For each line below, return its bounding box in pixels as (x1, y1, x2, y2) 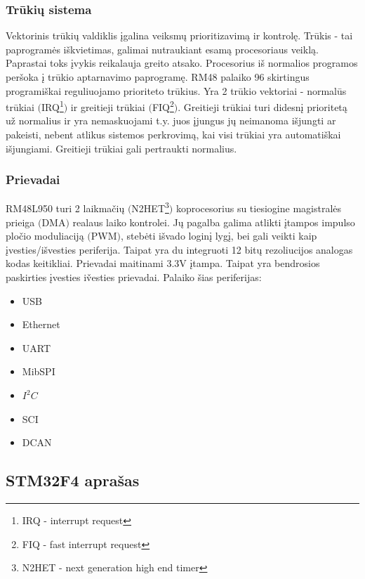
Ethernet (22, 317, 60, 332)
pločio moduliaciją (6, 228, 84, 243)
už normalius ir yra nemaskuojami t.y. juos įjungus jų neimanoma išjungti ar (6, 113, 336, 128)
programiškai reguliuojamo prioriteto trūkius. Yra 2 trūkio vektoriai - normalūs (6, 83, 347, 98)
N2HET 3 (131, 199, 169, 216)
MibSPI (22, 364, 55, 379)
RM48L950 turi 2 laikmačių (6, 201, 125, 216)
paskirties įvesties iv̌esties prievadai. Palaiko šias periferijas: (6, 270, 262, 285)
